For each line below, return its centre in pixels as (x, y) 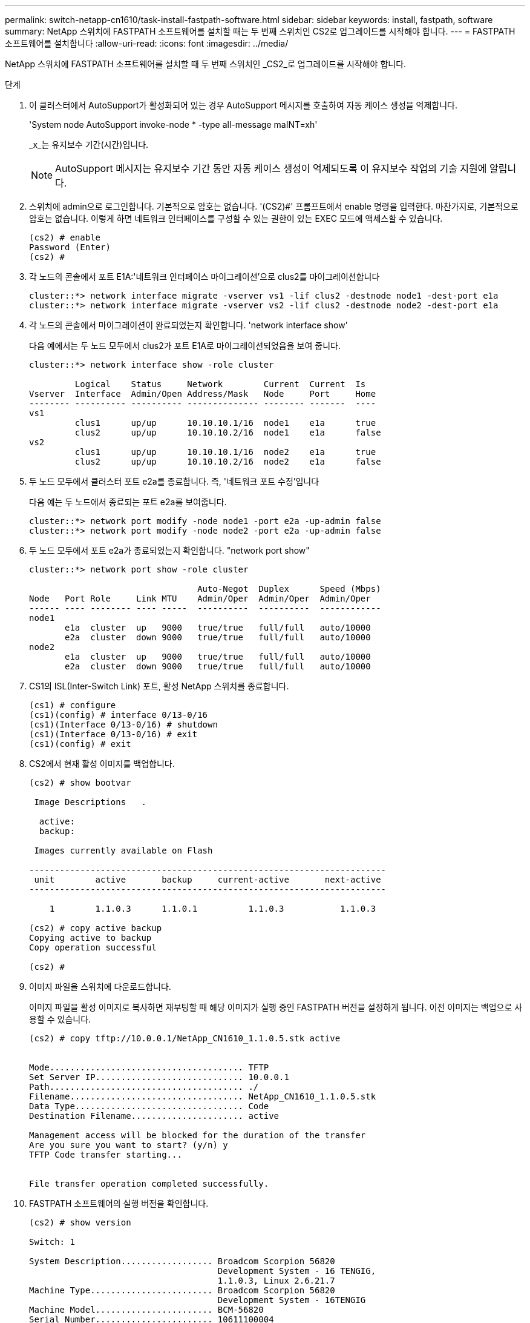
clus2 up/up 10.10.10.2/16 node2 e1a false (228, 462)
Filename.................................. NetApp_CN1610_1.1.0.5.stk (203, 1096)
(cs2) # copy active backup (96, 928)
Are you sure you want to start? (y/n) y (129, 1145)
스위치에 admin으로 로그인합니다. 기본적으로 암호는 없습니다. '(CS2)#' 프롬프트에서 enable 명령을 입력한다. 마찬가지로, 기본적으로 (274, 206)
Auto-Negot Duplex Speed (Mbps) (289, 589)
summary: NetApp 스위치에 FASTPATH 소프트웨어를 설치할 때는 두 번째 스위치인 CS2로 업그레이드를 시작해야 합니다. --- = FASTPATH (260, 31)
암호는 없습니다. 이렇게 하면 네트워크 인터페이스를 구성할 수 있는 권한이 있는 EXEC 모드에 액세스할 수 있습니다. (236, 218)
